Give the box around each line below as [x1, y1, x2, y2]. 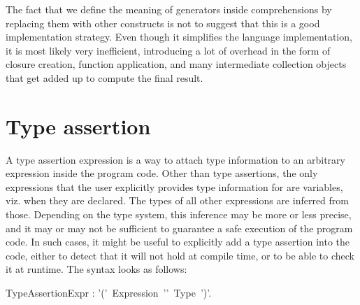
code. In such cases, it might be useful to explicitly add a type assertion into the [6, 234, 350, 249]
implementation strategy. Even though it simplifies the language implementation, [6, 29, 352, 44]
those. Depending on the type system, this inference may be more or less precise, [6, 207, 352, 222]
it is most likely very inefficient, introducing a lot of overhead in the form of [6, 43, 331, 57]
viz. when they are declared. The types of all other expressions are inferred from [6, 193, 349, 208]
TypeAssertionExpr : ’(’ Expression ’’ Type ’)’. [6, 285, 212, 300]
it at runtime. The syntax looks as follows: [6, 262, 187, 276]
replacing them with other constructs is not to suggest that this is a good [6, 15, 320, 30]
